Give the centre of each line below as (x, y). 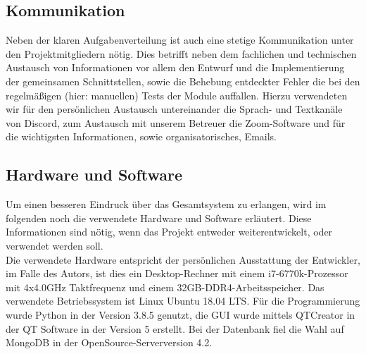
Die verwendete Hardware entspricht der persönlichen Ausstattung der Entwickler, (183, 259)
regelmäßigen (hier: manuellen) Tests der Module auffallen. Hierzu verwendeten (177, 95)
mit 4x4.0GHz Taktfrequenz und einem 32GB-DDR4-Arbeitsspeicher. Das (165, 287)
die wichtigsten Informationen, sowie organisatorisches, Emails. (141, 136)
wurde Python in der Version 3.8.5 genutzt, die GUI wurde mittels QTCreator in (181, 314)
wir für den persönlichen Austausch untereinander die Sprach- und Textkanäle (174, 109)
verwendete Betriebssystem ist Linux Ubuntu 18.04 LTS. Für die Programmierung (183, 301)
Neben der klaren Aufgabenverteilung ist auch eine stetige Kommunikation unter (180, 40)
